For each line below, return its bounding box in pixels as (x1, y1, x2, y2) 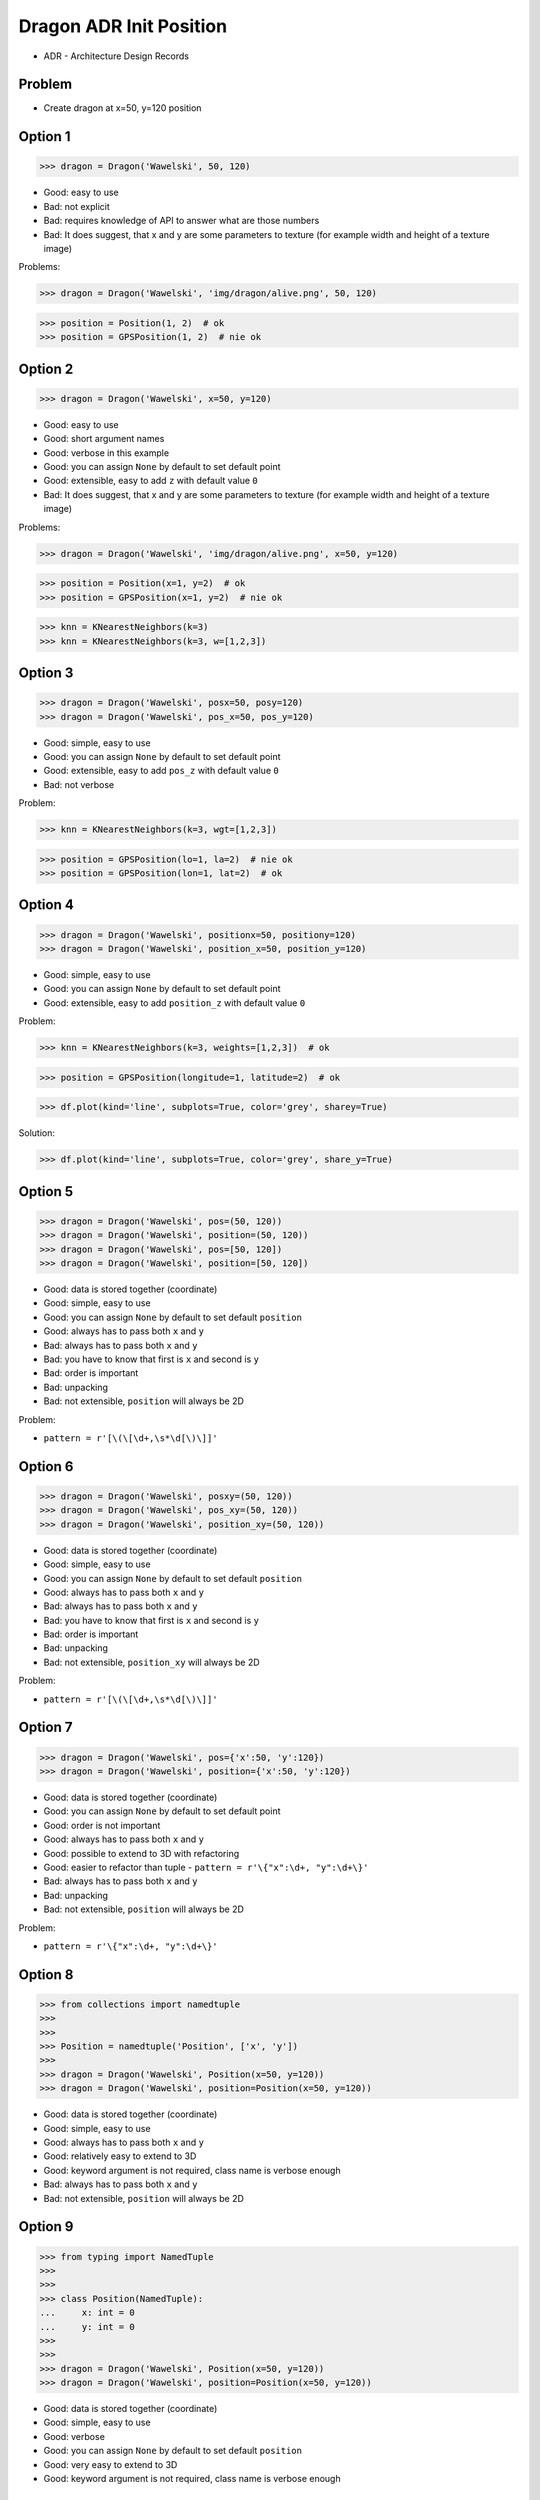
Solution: (18, 1127, 55, 1139)
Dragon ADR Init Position (18, 15, 228, 37)
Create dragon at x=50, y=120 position (43, 102, 202, 114)
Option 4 (18, 896, 74, 914)
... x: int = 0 (39, 2307, 135, 2319)
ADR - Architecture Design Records (43, 50, 190, 62)
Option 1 (18, 128, 71, 145)
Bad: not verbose (43, 778, 115, 790)
